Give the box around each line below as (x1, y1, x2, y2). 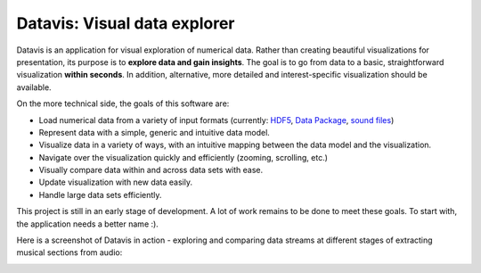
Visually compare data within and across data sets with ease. (38, 165, 264, 176)
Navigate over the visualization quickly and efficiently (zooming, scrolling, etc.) (38, 152, 329, 162)
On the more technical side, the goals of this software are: (16, 98, 230, 109)
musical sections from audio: (16, 247, 123, 258)
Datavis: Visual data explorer (16, 13, 235, 33)
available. (16, 81, 53, 93)
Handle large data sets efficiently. (38, 189, 162, 200)
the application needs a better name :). (16, 219, 159, 229)
